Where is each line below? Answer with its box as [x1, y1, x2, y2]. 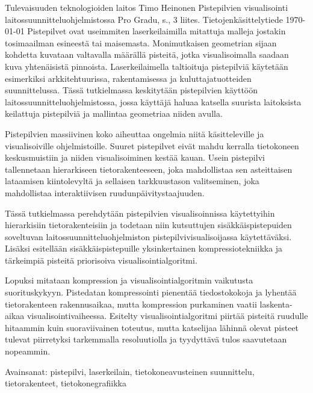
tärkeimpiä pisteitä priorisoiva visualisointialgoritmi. [5, 253, 197, 266]
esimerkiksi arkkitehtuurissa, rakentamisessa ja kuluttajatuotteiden [5, 72, 252, 84]
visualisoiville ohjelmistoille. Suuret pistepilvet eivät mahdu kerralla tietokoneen [5, 139, 299, 152]
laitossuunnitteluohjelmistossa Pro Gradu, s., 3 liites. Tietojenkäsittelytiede [5, 13, 283, 25]
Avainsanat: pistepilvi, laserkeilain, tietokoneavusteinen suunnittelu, [5, 365, 255, 377]
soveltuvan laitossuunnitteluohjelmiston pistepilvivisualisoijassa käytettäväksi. [5, 230, 292, 243]
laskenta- [259, 297, 293, 310]
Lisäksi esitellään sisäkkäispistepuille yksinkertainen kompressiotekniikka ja [5, 242, 283, 255]
